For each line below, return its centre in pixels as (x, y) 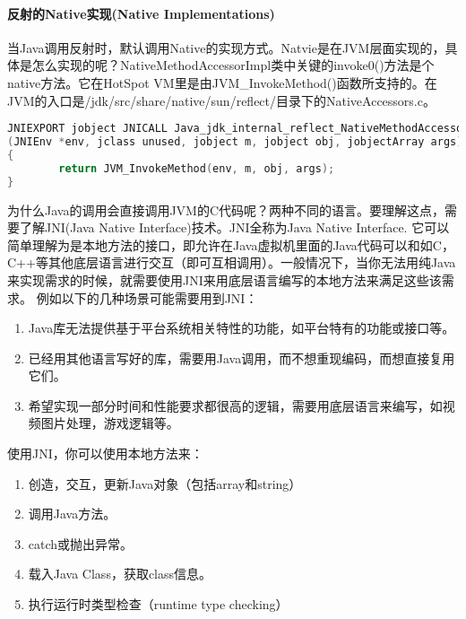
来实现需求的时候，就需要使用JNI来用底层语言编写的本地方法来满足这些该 (224, 279)
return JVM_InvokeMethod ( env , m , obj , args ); (197, 168)
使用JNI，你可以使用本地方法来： (105, 453)
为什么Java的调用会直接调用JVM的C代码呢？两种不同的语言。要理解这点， (226, 209)
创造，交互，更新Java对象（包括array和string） (165, 483)
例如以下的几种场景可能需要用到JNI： (147, 297)
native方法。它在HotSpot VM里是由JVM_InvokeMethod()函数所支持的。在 (222, 82)
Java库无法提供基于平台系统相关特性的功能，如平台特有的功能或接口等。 (242, 328)
